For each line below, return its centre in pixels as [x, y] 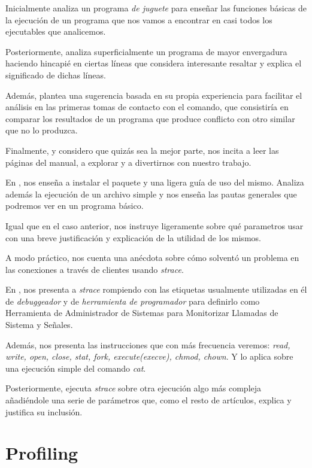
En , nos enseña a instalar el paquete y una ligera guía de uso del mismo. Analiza [155, 182]
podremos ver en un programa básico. [75, 206]
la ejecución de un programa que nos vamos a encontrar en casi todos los [139, 19]
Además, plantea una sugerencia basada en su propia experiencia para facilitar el [154, 95]
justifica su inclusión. [44, 411]
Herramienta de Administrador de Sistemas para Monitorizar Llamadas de [142, 313]
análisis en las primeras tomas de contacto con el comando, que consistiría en [147, 107]
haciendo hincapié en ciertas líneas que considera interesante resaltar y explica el [154, 63]
